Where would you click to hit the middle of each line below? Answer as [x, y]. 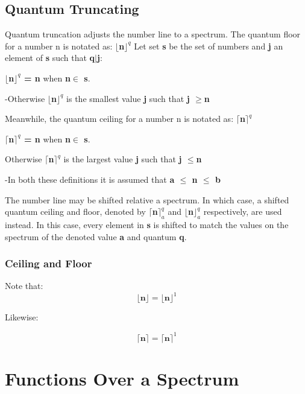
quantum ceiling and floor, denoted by [75, 211]
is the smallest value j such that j [128, 98]
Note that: [24, 286]
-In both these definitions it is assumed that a [90, 179]
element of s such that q [50, 58]
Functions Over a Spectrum [122, 378]
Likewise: [22, 317]
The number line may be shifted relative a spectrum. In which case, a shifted [147, 199]
